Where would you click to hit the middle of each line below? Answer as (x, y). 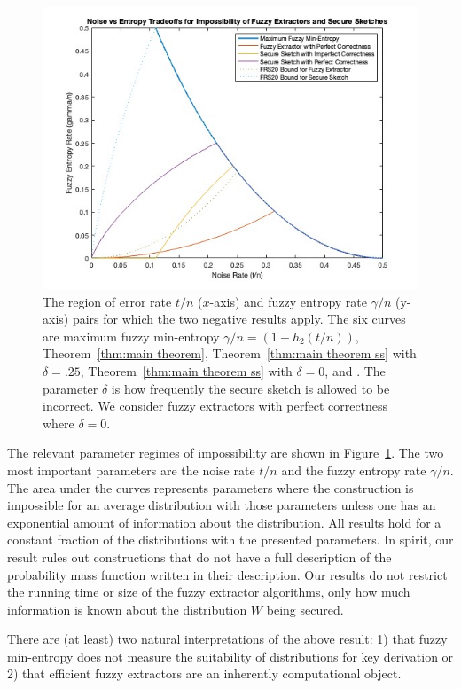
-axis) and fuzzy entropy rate (289, 301)
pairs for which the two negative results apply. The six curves (239, 319)
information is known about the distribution (127, 609)
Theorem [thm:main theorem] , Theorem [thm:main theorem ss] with (230, 353)
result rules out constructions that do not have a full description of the (199, 556)
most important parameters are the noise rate (131, 470)
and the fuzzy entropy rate (354, 470)
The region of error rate (107, 301)
